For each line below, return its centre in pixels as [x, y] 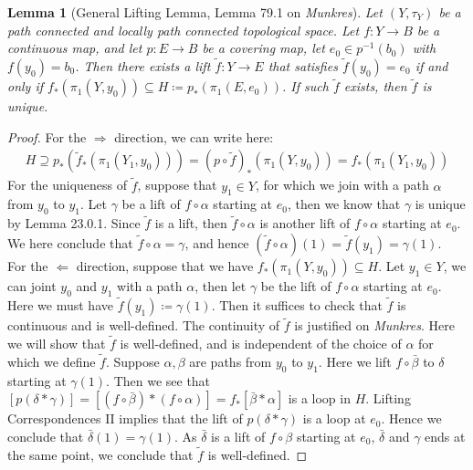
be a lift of [151, 204]
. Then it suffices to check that [297, 305]
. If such [305, 86]
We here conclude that [70, 243]
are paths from [231, 361]
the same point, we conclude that [100, 454]
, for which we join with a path [342, 185]
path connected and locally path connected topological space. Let [184, 30]
